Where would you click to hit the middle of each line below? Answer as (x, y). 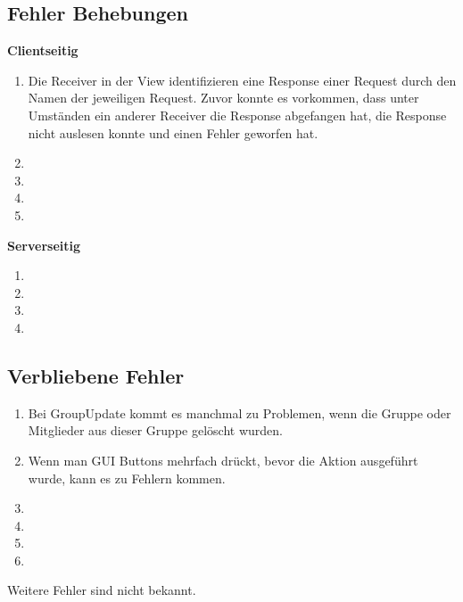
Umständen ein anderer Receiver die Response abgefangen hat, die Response (237, 115)
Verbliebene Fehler (96, 375)
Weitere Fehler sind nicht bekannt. (102, 590)
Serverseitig (44, 245)
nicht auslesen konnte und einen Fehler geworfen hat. (173, 132)
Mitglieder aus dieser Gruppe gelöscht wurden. (155, 430)
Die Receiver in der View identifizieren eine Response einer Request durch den (242, 80)
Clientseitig (43, 50)
